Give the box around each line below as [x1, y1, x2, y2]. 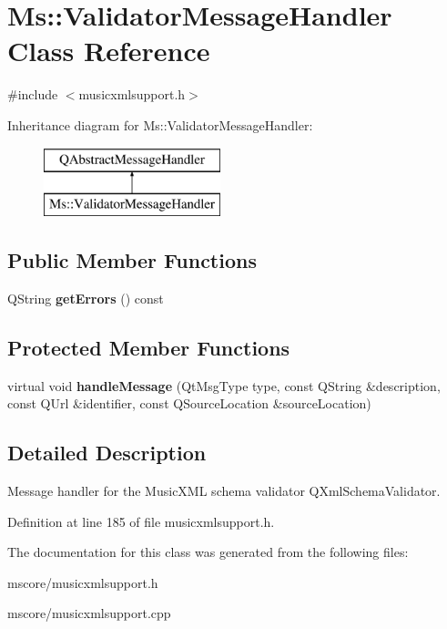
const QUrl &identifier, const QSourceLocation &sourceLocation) [7, 394, 371, 413]
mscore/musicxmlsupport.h [7, 572, 158, 592]
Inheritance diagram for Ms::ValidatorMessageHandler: [7, 115, 313, 134]
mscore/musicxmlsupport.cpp [7, 603, 171, 623]
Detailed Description [7, 438, 207, 467]
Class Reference [7, 32, 210, 69]
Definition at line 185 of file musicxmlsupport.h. [7, 511, 275, 531]
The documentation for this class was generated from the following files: [7, 542, 409, 562]
